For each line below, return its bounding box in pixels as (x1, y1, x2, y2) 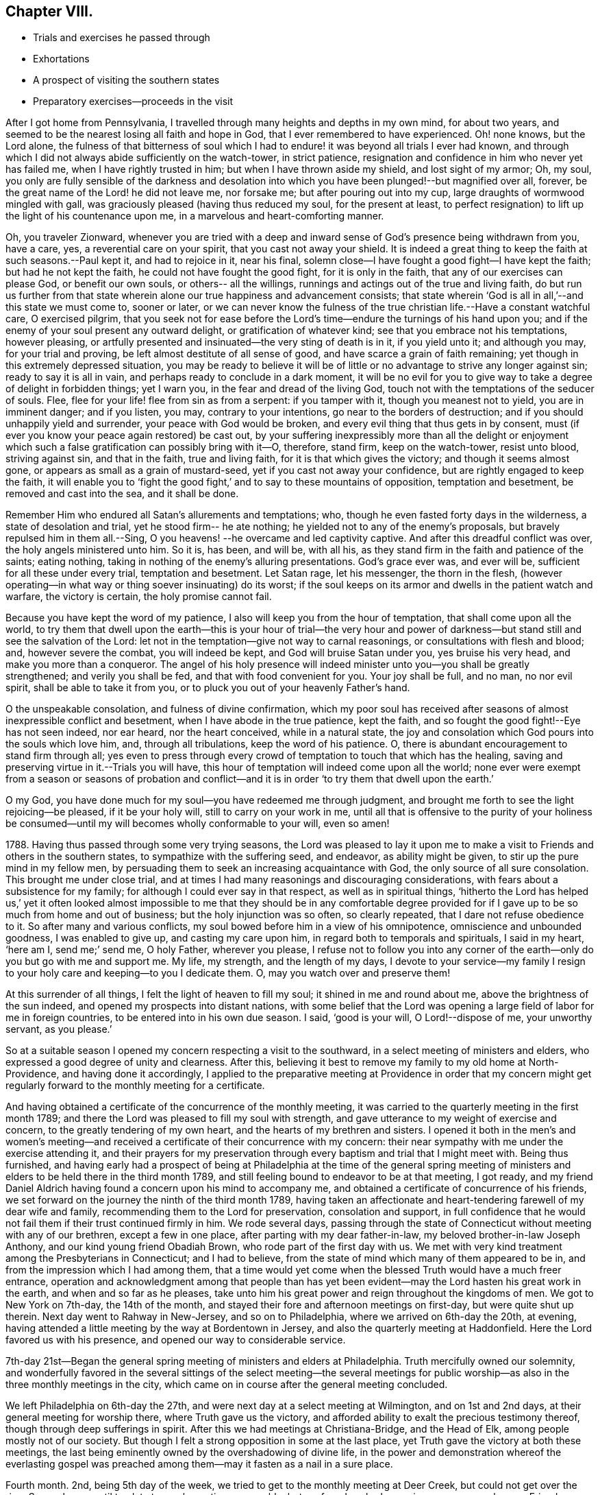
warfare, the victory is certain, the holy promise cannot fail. (5, 590, 272, 603)
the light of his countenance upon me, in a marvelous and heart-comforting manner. (5, 210, 384, 222)
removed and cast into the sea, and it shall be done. (5, 488, 239, 500)
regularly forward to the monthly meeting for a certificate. (5, 1079, 265, 1092)
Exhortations (33, 53, 90, 65)
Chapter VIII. (5, 3, 93, 20)
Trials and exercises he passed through (33, 32, 210, 44)
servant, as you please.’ (5, 1023, 112, 1036)
